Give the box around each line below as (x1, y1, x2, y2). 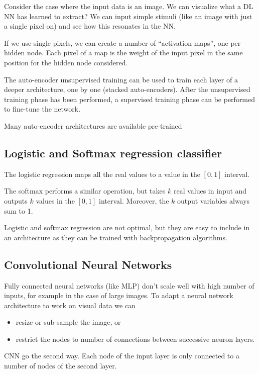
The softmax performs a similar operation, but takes (4, 185, 166, 196)
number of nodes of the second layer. (4, 360, 117, 371)
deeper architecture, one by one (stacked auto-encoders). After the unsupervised (4, 84, 250, 95)
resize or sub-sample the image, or (16, 317, 121, 327)
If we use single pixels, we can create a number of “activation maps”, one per (4, 37, 241, 48)
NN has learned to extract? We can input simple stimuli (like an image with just (4, 11, 252, 21)
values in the (36, 195, 75, 206)
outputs (4, 195, 28, 206)
